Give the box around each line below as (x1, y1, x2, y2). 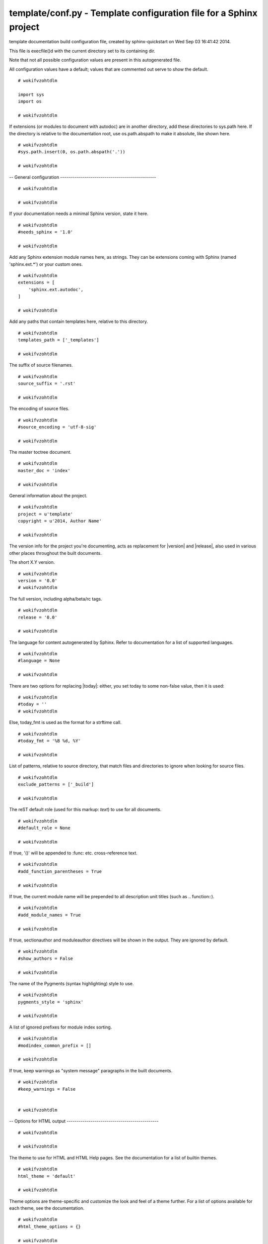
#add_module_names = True (18, 912, 81, 918)
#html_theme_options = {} (18, 1224, 81, 1229)
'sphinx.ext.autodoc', (28, 287, 84, 292)
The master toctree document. (9, 449, 72, 455)
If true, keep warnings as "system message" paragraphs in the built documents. (9, 1067, 173, 1073)
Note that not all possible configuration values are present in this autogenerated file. (9, 57, 181, 63)
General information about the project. (9, 493, 88, 499)
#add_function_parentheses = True (18, 868, 102, 874)
